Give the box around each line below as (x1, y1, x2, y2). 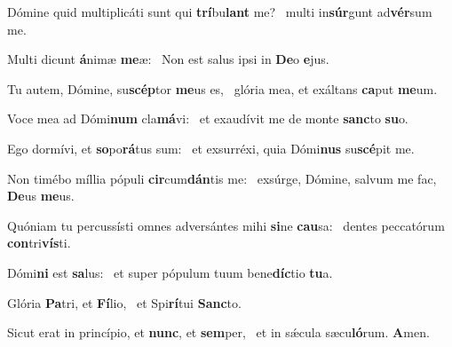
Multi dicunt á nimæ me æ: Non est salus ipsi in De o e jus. (7, 50, 329, 68)
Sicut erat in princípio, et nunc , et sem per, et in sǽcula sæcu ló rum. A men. (7, 323, 430, 342)
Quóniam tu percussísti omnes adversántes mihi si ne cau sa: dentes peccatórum (7, 216, 445, 234)
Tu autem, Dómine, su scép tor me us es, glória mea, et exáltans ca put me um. (7, 79, 438, 98)
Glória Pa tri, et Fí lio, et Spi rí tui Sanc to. (7, 293, 242, 312)
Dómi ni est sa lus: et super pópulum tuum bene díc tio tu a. (7, 263, 333, 281)
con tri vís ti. (7, 233, 71, 252)
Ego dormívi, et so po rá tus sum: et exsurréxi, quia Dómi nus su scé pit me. (7, 138, 415, 157)
